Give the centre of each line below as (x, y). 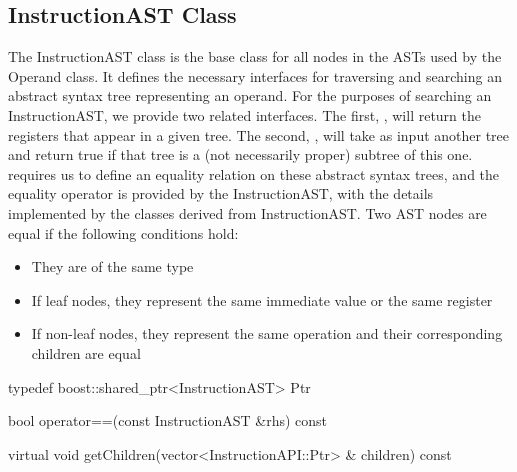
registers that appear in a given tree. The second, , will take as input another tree (259, 134)
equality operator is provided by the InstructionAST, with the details (221, 193)
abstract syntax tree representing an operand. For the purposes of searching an (250, 95)
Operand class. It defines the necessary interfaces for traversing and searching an (255, 75)
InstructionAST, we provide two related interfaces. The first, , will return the (245, 114)
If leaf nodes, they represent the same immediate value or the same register (262, 299)
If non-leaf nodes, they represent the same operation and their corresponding (267, 333)
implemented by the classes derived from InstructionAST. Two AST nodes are (247, 212)
